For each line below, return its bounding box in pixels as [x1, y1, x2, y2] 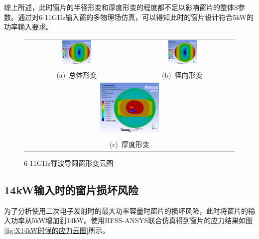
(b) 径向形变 [162, 69, 203, 80]
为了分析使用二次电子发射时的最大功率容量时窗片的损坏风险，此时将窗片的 [4, 205, 248, 216]
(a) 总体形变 [56, 69, 97, 80]
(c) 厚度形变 [109, 138, 150, 149]
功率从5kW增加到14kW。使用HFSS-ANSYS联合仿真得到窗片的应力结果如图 [10, 215, 253, 226]
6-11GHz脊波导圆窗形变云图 [24, 157, 114, 168]
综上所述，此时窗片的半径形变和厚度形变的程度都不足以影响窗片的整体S [4, 2, 238, 12]
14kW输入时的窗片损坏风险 [4, 182, 138, 197]
